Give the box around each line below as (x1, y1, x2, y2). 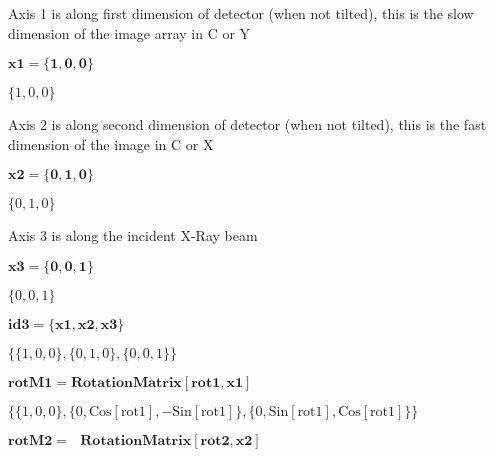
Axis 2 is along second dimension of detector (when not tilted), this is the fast (8, 114, 487, 135)
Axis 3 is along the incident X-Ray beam (8, 225, 258, 246)
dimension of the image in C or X (8, 133, 214, 154)
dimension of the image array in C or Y (8, 22, 251, 43)
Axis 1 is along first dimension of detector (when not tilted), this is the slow (8, 3, 474, 23)
